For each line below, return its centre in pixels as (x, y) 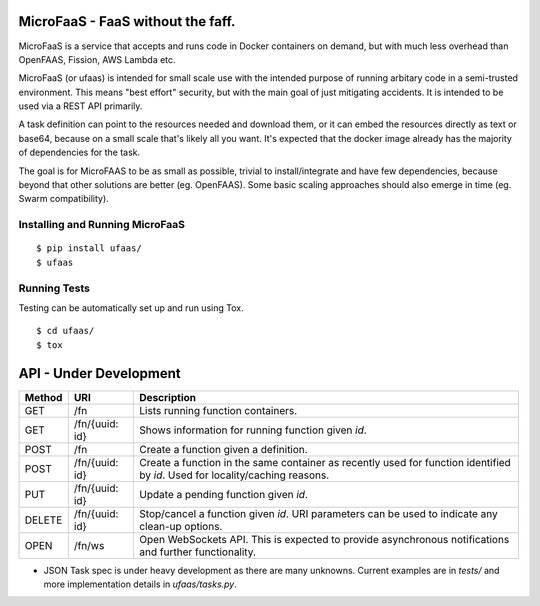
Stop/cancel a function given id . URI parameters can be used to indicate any (319, 513)
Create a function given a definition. (224, 449)
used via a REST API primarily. (80, 106)
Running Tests (54, 288)
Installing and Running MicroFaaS (101, 225)
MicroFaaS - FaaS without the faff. (127, 21)
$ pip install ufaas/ (89, 248)
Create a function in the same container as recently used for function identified (325, 462)
